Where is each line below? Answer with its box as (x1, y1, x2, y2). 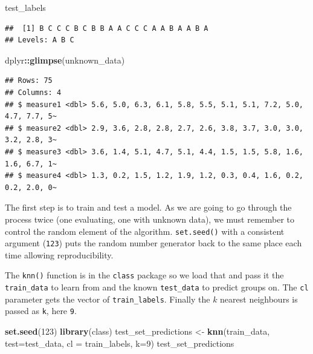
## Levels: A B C (5, 36, 74, 45)
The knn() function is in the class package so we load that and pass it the (5, 269, 284, 281)
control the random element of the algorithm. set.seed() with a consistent (5, 225, 285, 237)
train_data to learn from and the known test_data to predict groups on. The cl (5, 281, 309, 293)
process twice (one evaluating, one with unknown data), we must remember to (5, 212, 295, 225)
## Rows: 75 (5, 76, 53, 85)
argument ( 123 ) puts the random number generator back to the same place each (5, 237, 302, 249)
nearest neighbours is (220, 292, 298, 305)
